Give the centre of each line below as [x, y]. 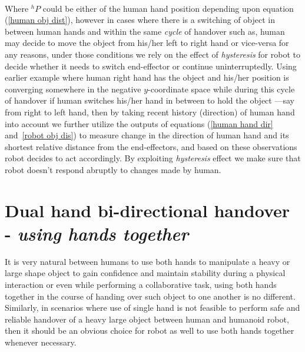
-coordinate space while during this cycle [221, 89]
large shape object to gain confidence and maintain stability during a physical [145, 273]
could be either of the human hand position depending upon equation [168, 8]
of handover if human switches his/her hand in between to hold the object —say [150, 100]
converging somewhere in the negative [73, 89]
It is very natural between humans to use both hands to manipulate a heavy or [147, 261]
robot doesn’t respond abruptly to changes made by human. [113, 169]
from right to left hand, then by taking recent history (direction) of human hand [150, 112]
